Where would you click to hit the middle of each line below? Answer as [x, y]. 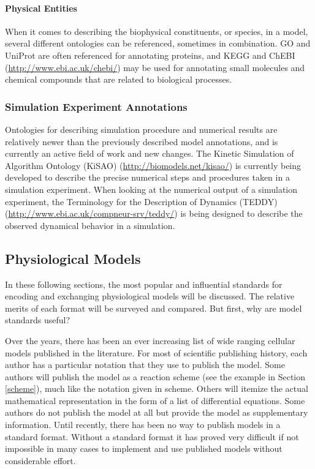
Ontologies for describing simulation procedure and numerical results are [141, 129]
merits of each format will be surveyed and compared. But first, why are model [154, 308]
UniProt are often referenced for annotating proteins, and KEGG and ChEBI [150, 55]
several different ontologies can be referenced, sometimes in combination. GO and [158, 43]
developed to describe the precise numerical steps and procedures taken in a [147, 177]
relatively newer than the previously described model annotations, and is [142, 141]
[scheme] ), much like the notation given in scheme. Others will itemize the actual [157, 388]
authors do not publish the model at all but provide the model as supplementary [157, 412]
